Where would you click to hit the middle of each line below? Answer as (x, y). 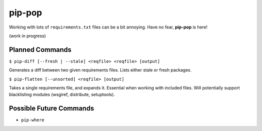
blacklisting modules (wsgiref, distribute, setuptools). (62, 95)
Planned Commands (40, 50)
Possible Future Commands (51, 109)
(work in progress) (27, 36)
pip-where (33, 120)
